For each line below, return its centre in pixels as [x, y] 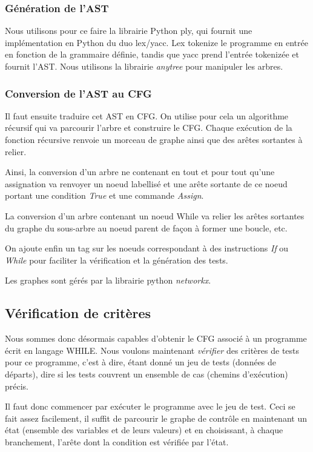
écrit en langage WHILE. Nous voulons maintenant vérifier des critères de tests [152, 350]
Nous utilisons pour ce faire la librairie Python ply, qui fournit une [129, 31]
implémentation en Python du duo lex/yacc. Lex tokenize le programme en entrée [156, 42]
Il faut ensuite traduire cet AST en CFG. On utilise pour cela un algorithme [147, 115]
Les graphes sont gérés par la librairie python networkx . [108, 280]
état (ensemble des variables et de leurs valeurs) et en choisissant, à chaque [144, 430]
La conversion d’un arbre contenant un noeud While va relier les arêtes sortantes [155, 215]
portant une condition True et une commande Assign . [104, 195]
